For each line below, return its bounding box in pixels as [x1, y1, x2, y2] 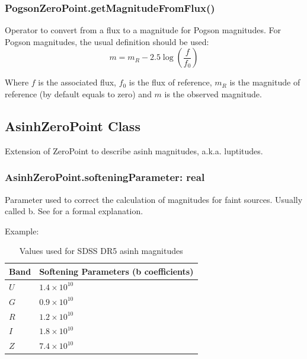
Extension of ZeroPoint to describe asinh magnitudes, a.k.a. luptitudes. [5, 144, 263, 157]
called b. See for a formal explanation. [5, 205, 143, 217]
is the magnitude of [229, 76, 300, 88]
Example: [5, 224, 39, 237]
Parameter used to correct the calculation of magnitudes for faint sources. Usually [5, 193, 303, 205]
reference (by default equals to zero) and [5, 88, 152, 100]
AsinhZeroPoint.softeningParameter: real [5, 170, 205, 185]
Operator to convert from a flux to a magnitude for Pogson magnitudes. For [5, 24, 281, 36]
